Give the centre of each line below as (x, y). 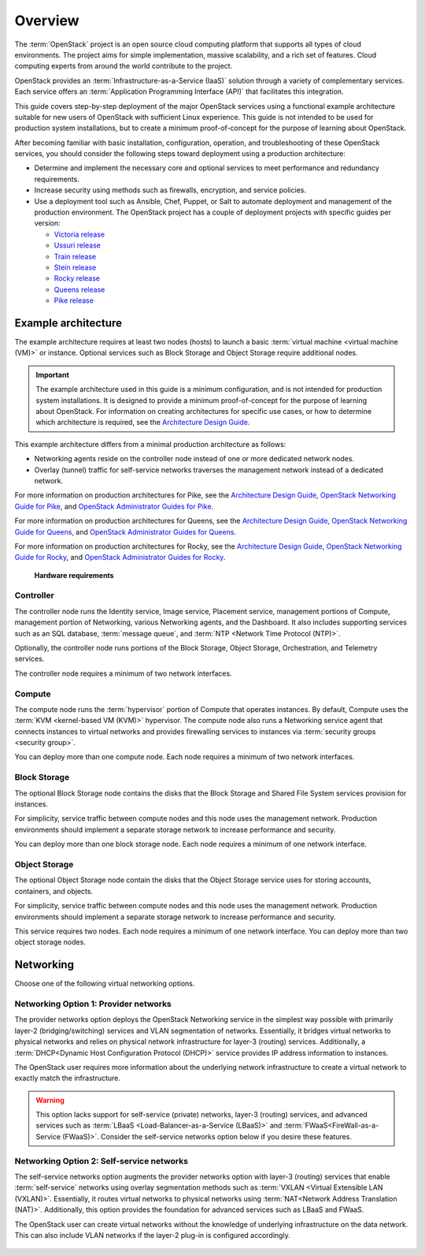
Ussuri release (78, 245)
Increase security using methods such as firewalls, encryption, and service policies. (170, 190)
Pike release (74, 300)
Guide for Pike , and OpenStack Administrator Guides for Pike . (114, 506)
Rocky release (77, 278)
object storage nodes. (50, 942)
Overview (47, 20)
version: (47, 223)
